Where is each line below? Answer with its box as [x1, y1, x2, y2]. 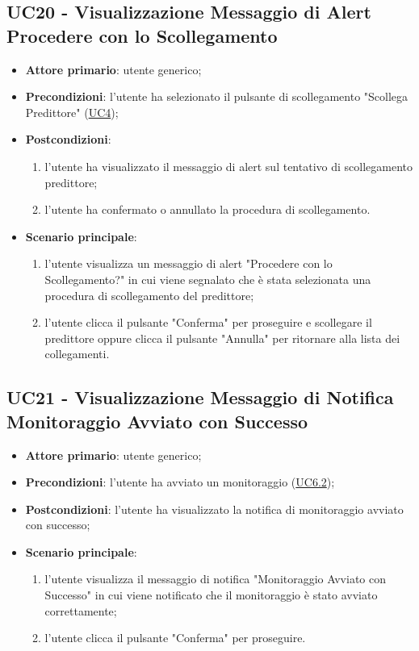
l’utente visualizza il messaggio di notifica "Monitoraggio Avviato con [44, 570, 386, 587]
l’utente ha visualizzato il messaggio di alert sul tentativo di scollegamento [44, 157, 413, 174]
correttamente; [44, 602, 117, 619]
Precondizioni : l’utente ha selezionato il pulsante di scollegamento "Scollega [25, 88, 409, 105]
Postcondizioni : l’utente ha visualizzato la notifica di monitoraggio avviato [25, 500, 404, 517]
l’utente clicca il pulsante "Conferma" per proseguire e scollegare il [44, 314, 372, 331]
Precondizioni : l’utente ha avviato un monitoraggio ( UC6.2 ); [25, 474, 335, 490]
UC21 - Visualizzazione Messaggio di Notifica [6, 385, 394, 410]
